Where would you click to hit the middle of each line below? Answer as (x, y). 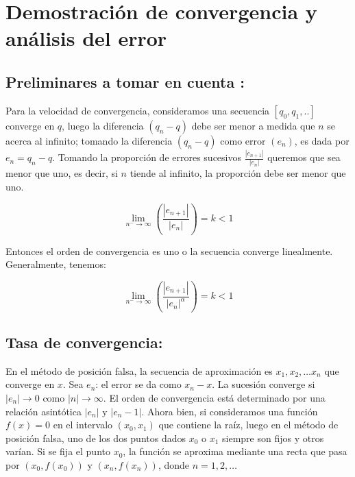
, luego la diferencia (103, 125)
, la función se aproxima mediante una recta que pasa (235, 451)
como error (243, 140)
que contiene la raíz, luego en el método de (248, 425)
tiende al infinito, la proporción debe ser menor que (238, 173)
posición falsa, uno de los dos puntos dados (96, 438)
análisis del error (86, 38)
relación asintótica (44, 411)
